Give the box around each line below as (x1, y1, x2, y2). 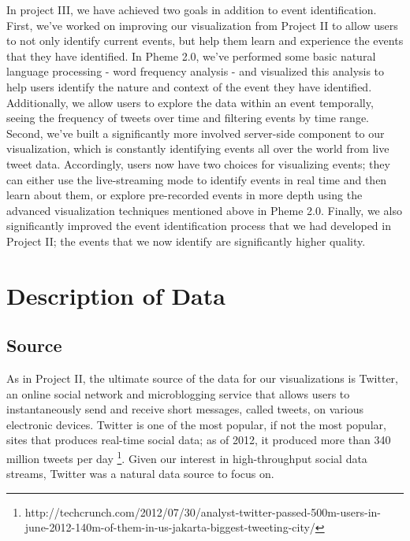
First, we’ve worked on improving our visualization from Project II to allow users (6, 17, 398, 33)
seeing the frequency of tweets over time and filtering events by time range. (6, 109, 369, 126)
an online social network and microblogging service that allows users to (6, 385, 350, 402)
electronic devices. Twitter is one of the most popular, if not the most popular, (6, 416, 386, 432)
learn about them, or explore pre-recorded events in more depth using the (6, 187, 363, 203)
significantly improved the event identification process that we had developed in (6, 217, 391, 234)
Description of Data (6, 279, 225, 311)
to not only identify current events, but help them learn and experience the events (6, 32, 404, 49)
